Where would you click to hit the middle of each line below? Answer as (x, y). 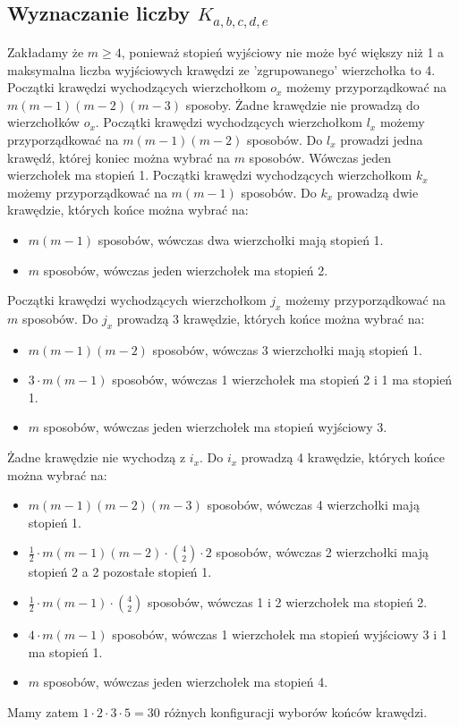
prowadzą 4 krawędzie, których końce (343, 457)
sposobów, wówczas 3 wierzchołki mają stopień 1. (287, 349)
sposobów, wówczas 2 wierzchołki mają (322, 552)
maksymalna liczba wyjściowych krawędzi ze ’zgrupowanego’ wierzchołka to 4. (221, 69)
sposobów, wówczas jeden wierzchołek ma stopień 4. (186, 682)
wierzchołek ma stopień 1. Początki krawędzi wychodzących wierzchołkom (210, 175)
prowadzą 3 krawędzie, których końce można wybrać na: (271, 318)
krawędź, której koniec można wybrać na (119, 157)
